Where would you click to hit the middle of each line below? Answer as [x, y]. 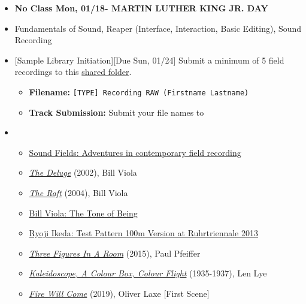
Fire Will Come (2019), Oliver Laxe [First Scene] [119, 293]
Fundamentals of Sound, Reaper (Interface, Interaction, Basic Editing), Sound [158, 28]
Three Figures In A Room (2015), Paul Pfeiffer [115, 253]
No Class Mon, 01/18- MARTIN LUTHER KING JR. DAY [141, 8]
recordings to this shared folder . [73, 72]
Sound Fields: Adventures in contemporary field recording [135, 152]
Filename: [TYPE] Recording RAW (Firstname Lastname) [139, 91]
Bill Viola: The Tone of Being [83, 213]
